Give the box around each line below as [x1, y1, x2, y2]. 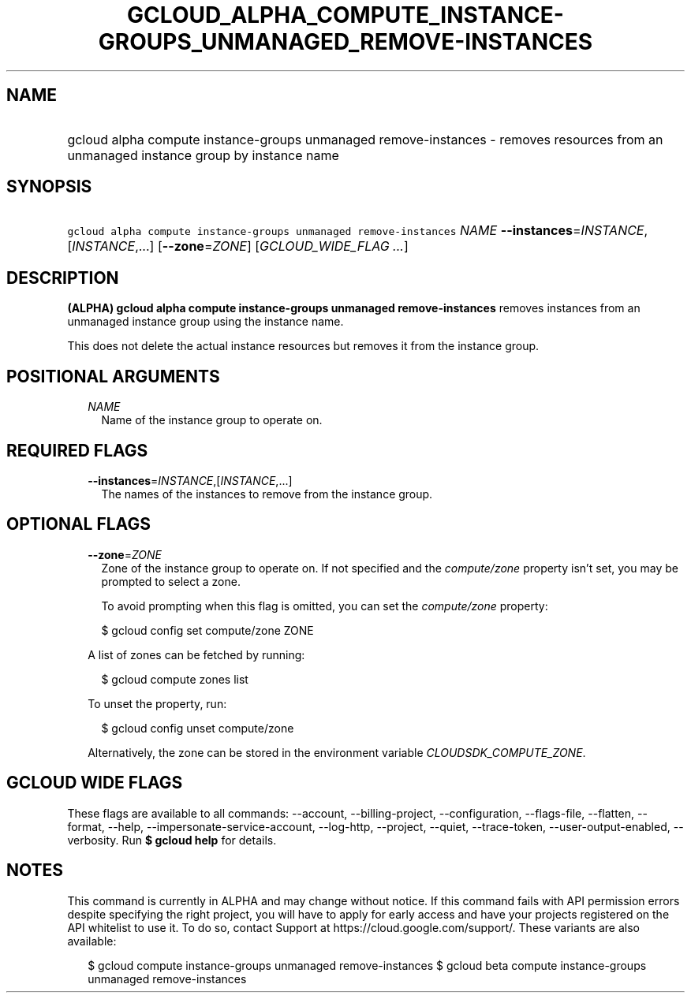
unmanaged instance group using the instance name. [67, 315, 344, 329]
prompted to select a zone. [101, 574, 241, 588]
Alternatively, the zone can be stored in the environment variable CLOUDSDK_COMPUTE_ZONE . [88, 745, 586, 759]
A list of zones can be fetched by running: [88, 647, 305, 662]
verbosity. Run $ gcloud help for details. [67, 833, 277, 847]
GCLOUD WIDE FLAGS [6, 773, 183, 793]
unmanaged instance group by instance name [67, 147, 339, 163]
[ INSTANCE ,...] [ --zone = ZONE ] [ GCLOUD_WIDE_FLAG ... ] [67, 238, 409, 255]
